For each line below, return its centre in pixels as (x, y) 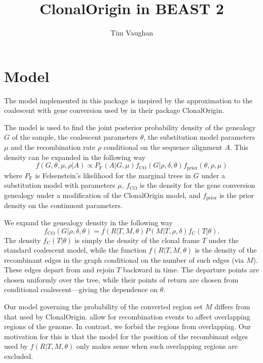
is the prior (237, 195)
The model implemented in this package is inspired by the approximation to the (128, 100)
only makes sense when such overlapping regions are (157, 346)
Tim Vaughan (131, 33)
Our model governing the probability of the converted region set (104, 307)
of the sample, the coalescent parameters (75, 137)
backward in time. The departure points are (191, 270)
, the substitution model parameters (199, 137)
